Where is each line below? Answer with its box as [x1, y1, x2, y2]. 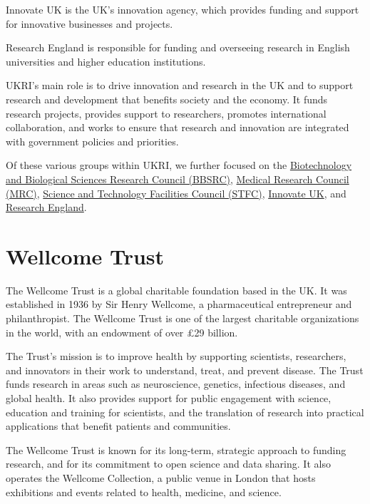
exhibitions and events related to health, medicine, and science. [6, 484, 282, 499]
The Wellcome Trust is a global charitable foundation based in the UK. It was [6, 282, 347, 297]
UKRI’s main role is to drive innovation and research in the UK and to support [6, 78, 354, 93]
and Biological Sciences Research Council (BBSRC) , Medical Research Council [6, 171, 349, 186]
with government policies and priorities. [6, 133, 179, 148]
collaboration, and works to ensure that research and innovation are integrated [6, 120, 349, 135]
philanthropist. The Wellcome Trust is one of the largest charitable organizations [6, 311, 359, 326]
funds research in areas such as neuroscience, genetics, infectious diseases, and [6, 376, 346, 391]
